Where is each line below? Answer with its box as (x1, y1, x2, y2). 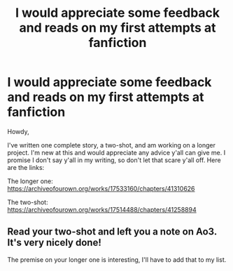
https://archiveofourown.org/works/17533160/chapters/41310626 (7, 184, 195, 192)
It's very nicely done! (7, 237, 101, 249)
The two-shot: (7, 198, 48, 206)
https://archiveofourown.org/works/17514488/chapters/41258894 (7, 205, 197, 213)
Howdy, (7, 127, 29, 135)
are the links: (7, 163, 45, 171)
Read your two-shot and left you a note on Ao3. (7, 226, 217, 238)
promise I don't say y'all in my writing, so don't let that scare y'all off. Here (7, 156, 222, 164)
